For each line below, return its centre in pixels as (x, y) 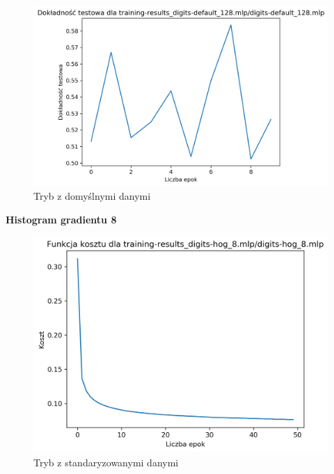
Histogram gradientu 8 (61, 219)
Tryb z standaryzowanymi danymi (106, 462)
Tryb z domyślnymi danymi (92, 196)
